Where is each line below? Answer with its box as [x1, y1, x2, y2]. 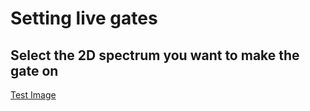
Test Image [10, 89, 57, 101]
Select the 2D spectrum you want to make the [10, 47, 300, 64]
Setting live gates [10, 7, 158, 30]
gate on [10, 62, 59, 79]
